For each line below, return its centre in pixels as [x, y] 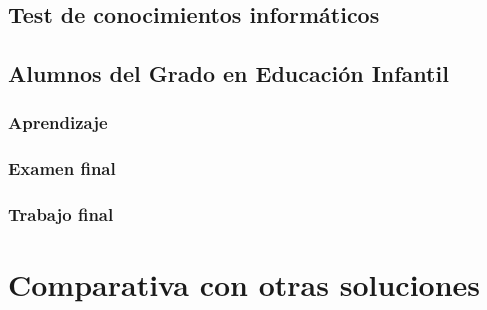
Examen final [62, 168]
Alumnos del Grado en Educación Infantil [228, 73]
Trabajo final [61, 214]
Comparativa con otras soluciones [244, 284]
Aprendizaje [58, 122]
